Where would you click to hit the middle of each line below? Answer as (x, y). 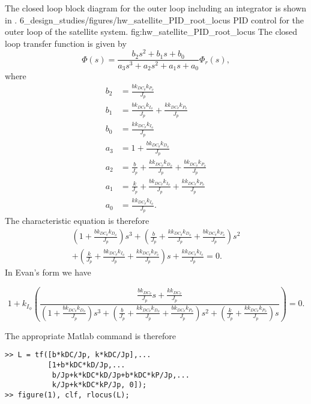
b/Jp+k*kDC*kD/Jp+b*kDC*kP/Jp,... (121, 375)
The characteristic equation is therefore (77, 221)
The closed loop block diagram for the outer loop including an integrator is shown (156, 8)
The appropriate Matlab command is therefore (90, 335)
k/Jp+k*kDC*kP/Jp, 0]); (99, 385)
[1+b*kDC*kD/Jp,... (86, 365)
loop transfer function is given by (66, 43)
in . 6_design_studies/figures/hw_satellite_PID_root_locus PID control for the (155, 20)
